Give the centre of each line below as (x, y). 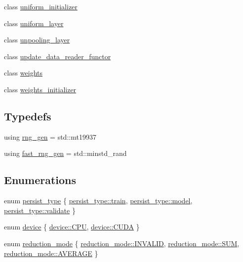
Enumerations (40, 180)
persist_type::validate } (40, 210)
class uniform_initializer (41, 6)
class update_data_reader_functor (58, 56)
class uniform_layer (34, 23)
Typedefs (28, 116)
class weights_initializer (40, 89)
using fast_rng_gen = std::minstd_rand (65, 153)
